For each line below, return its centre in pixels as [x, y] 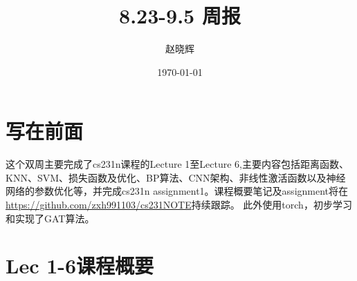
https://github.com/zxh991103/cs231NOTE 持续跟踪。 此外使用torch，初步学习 [179, 205]
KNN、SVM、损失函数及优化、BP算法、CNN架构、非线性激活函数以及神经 [176, 177]
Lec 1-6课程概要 [80, 265]
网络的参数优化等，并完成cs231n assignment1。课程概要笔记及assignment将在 [177, 191]
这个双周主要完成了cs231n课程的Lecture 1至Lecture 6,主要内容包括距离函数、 [177, 164]
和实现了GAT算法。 [50, 218]
